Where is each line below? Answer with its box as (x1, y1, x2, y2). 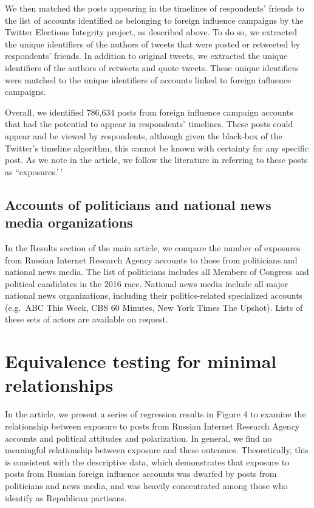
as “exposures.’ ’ (5, 165, 63, 178)
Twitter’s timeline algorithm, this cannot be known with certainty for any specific (5, 141, 309, 154)
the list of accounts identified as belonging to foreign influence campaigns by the (5, 13, 304, 26)
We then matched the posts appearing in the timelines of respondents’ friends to (5, 2, 304, 14)
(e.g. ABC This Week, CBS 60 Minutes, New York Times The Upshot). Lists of (5, 301, 303, 313)
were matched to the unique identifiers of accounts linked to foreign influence (5, 73, 292, 86)
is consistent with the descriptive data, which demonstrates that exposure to (5, 455, 290, 468)
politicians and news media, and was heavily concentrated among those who (5, 479, 288, 492)
